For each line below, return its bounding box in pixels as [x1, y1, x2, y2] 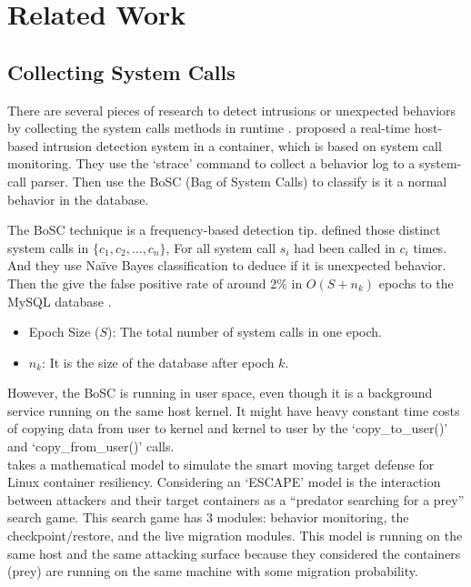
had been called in [294, 238, 396, 257]
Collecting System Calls [7, 57, 235, 86]
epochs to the [378, 273, 454, 292]
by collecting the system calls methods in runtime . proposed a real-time [7, 118, 411, 137]
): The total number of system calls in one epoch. [106, 322, 383, 341]
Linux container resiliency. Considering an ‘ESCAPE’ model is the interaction [7, 472, 441, 491]
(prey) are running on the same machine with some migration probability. [7, 562, 418, 581]
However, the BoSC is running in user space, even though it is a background [7, 383, 433, 402]
